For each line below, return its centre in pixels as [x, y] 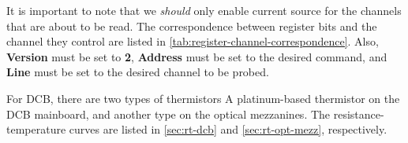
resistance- [359, 114]
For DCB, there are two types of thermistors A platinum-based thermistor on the [203, 98]
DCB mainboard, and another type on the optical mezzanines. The [168, 114]
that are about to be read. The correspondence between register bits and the [192, 26]
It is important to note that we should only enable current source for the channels [204, 10]
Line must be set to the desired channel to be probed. [138, 72]
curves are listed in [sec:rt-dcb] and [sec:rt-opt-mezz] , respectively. [228, 129]
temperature [36, 129]
